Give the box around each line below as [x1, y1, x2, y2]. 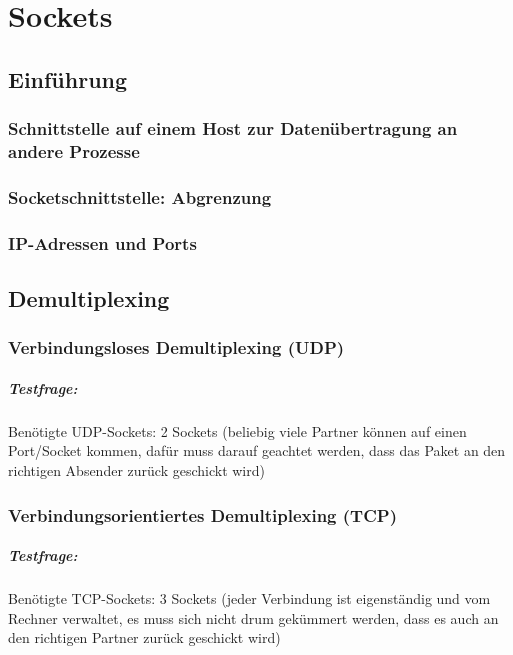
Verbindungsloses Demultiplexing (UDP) [8, 335, 345, 360]
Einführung [8, 63, 128, 94]
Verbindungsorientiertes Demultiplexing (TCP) [8, 502, 397, 527]
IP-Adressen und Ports [8, 230, 197, 255]
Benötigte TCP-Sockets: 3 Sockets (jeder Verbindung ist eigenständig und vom [8, 587, 491, 608]
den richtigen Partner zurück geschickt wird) [8, 627, 281, 648]
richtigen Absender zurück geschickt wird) [8, 459, 265, 480]
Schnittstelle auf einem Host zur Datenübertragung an [8, 116, 458, 141]
